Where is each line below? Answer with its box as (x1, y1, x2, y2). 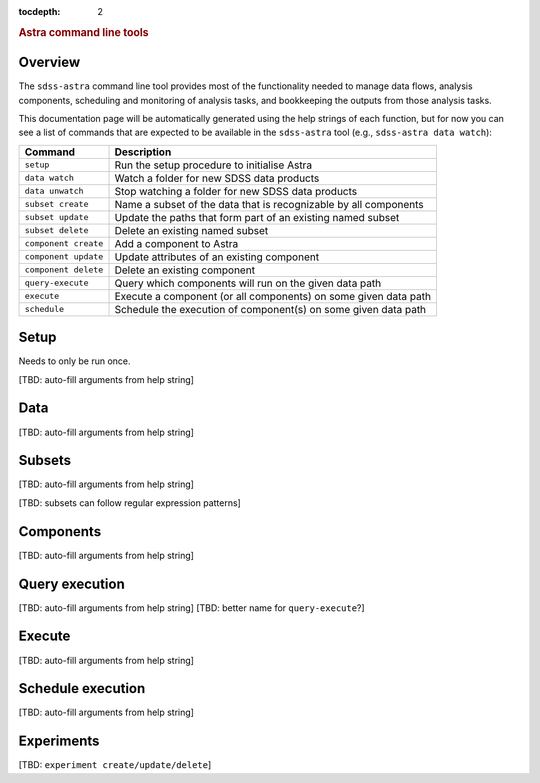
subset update (24, 212, 89, 223)
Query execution (18, 575, 125, 592)
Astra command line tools (18, 25, 149, 39)
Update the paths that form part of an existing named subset (114, 210, 400, 224)
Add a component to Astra (114, 236, 239, 250)
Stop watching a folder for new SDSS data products (114, 184, 358, 198)
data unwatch (24, 186, 84, 197)
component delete (24, 265, 104, 275)
